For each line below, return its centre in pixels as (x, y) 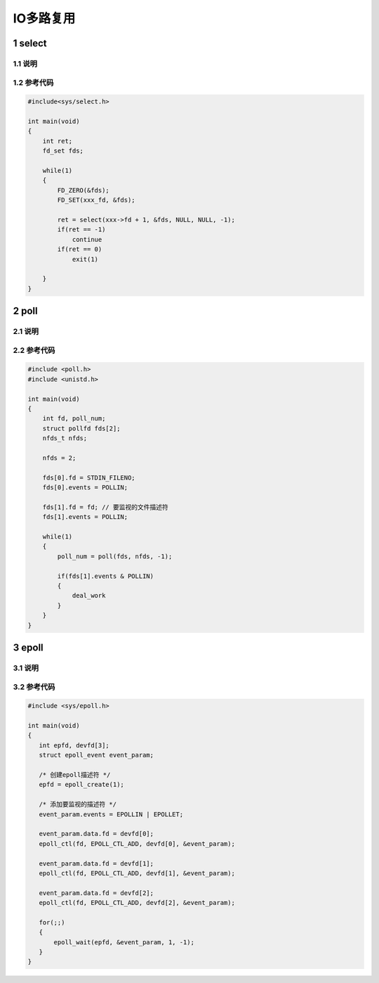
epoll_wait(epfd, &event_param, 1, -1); (124, 942)
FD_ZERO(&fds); (84, 190)
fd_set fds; (63, 151)
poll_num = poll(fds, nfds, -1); (115, 556)
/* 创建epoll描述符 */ (75, 775)
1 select (30, 43)
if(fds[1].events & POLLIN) (106, 576)
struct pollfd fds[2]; (81, 428)
